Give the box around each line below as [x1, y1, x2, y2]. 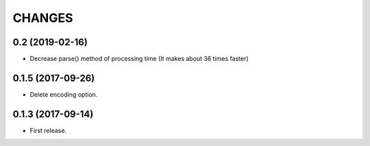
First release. [29, 126, 67, 134]
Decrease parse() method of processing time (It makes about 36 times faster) [29, 55, 249, 63]
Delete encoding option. [29, 90, 98, 99]
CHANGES [12, 10, 73, 25]
